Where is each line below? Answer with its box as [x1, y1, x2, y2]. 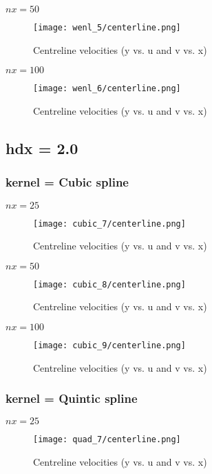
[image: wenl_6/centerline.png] [33, 84, 181, 94]
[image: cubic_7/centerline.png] [33, 218, 186, 229]
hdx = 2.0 [6, 137, 78, 158]
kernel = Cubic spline [6, 173, 129, 191]
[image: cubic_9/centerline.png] [33, 341, 186, 350]
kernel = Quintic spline [6, 390, 138, 407]
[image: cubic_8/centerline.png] [33, 279, 186, 290]
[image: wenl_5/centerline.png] [33, 23, 181, 32]
